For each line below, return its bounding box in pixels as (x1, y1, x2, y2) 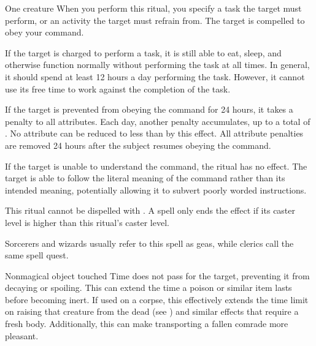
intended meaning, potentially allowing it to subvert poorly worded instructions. (5, 183, 307, 196)
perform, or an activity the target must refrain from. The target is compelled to (5, 13, 305, 26)
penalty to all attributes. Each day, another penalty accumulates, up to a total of (5, 115, 310, 127)
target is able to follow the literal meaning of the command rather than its (5, 171, 285, 184)
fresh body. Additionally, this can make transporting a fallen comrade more (5, 317, 288, 330)
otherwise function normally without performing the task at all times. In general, (5, 58, 310, 71)
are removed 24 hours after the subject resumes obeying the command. (5, 138, 271, 151)
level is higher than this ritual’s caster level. (5, 216, 169, 228)
